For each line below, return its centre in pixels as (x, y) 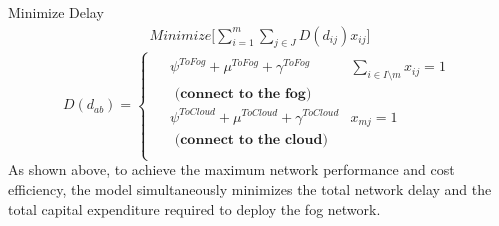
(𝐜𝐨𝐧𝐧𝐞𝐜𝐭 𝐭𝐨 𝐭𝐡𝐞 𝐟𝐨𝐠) (243, 94)
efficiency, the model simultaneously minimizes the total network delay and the (250, 188)
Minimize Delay (56, 12)
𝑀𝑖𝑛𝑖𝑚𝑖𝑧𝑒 (180, 35)
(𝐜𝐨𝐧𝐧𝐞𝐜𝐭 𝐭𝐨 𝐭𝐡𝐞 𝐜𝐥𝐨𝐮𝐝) (251, 140)
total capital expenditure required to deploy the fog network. (194, 208)
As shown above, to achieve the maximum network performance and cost (231, 169)
